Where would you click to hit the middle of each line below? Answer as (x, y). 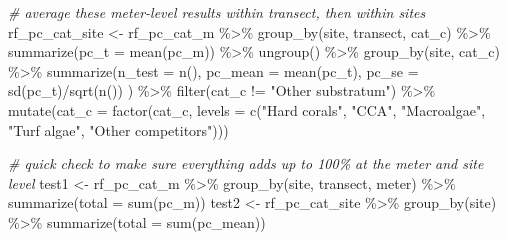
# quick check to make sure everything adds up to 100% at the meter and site (246, 163)
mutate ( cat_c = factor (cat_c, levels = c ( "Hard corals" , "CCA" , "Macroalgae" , (247, 109)
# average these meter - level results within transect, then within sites (217, 12)
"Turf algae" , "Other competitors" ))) (118, 129)
